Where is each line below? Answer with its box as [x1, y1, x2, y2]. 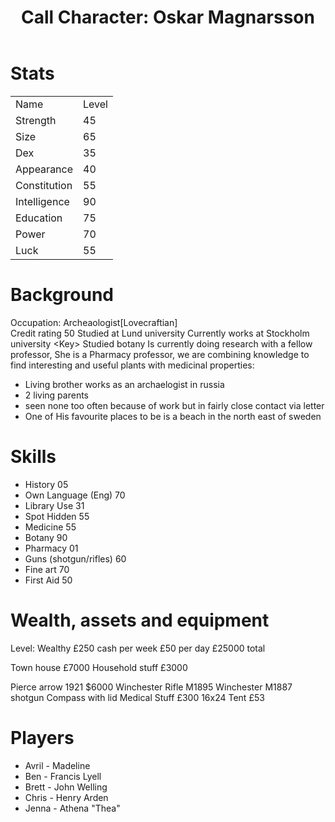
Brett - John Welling [24, 781, 108, 793]
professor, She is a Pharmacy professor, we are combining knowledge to [10, 348, 310, 360]
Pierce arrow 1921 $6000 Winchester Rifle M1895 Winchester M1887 [10, 681, 293, 693]
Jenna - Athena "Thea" [24, 802, 121, 814]
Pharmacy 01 [24, 542, 79, 554]
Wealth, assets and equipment [10, 609, 270, 631]
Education [15, 211, 63, 225]
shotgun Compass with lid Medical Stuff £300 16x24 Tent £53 [10, 691, 265, 703]
